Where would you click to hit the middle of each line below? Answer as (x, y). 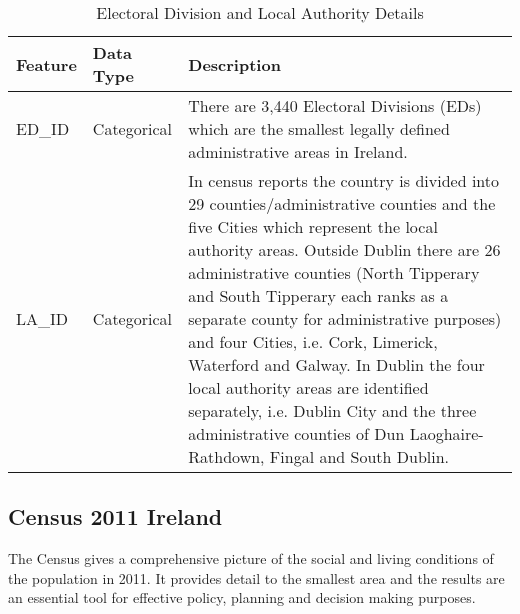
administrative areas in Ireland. (298, 151)
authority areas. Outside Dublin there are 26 (344, 249)
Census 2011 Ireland (115, 516)
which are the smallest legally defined (319, 128)
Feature (46, 64)
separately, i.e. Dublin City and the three (332, 410)
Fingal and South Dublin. (359, 456)
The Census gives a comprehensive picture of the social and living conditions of (251, 558)
